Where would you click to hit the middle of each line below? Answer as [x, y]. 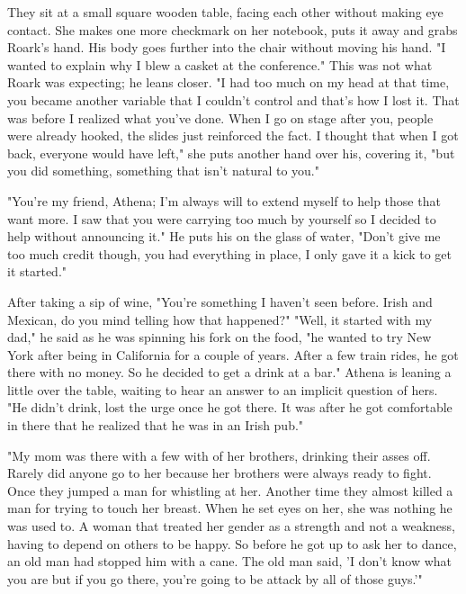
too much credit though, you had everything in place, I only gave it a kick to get [229, 253]
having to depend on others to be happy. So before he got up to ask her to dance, [232, 543]
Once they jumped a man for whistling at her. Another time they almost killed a [230, 490]
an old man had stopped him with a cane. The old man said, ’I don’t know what [230, 561]
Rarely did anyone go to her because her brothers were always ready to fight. [220, 473]
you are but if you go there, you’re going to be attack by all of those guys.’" [215, 578]
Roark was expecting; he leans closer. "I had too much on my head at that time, [229, 82]
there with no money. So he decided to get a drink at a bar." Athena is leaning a [229, 372]
